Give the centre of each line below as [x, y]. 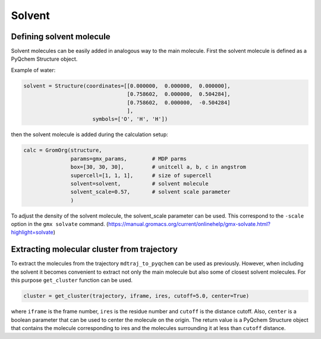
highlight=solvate [32, 233]
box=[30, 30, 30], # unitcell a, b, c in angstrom [158, 167]
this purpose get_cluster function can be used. [72, 280]
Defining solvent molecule [61, 37]
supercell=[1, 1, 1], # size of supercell [141, 175]
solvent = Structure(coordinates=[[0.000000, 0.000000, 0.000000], [127, 86]
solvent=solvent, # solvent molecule [139, 183]
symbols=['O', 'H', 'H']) [130, 119]
